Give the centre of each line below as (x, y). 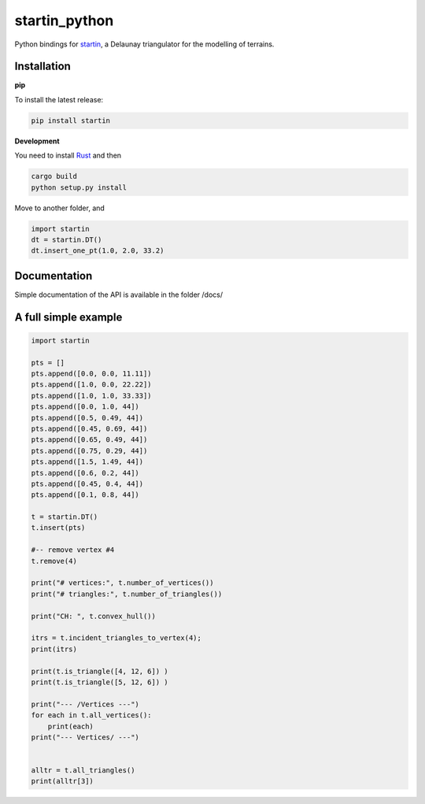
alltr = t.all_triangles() (83, 771)
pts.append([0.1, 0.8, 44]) (85, 495)
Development (37, 141)
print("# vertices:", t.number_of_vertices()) (122, 583)
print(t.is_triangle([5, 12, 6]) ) (100, 682)
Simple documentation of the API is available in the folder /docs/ (119, 295)
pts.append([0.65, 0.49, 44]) (89, 440)
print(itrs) (54, 649)
